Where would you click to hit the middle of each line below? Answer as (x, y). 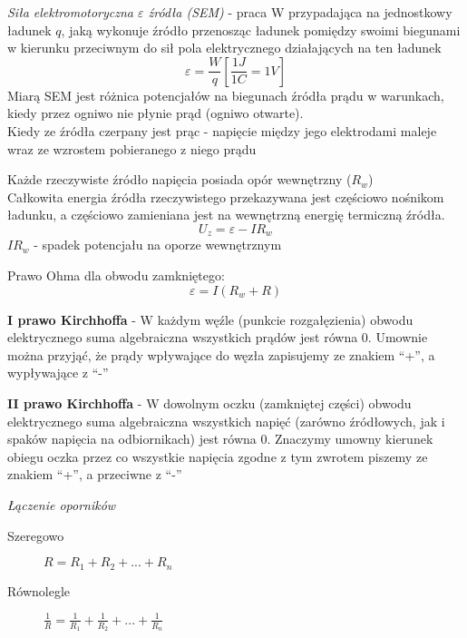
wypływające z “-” (58, 373)
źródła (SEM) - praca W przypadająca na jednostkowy (300, 12)
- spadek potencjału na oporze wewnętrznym (158, 245)
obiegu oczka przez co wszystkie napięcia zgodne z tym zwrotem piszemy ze (218, 456)
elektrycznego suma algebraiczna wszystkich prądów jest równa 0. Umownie (218, 337)
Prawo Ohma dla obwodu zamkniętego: (116, 275)
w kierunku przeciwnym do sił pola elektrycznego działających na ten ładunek (224, 48)
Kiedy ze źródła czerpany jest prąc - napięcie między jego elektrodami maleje (222, 130)
